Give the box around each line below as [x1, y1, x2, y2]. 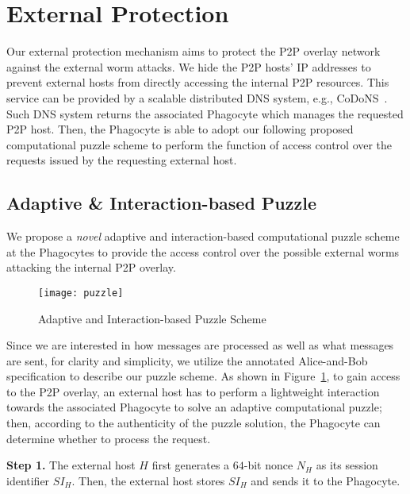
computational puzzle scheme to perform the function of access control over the [6, 136, 393, 152]
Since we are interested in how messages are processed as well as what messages [6, 337, 394, 353]
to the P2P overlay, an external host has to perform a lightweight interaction [6, 383, 380, 399]
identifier [6, 472, 50, 488]
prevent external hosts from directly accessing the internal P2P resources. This [6, 74, 389, 91]
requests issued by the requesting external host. [6, 152, 237, 168]
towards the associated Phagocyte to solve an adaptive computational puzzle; [6, 399, 382, 415]
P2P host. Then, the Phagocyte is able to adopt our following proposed [6, 121, 354, 137]
